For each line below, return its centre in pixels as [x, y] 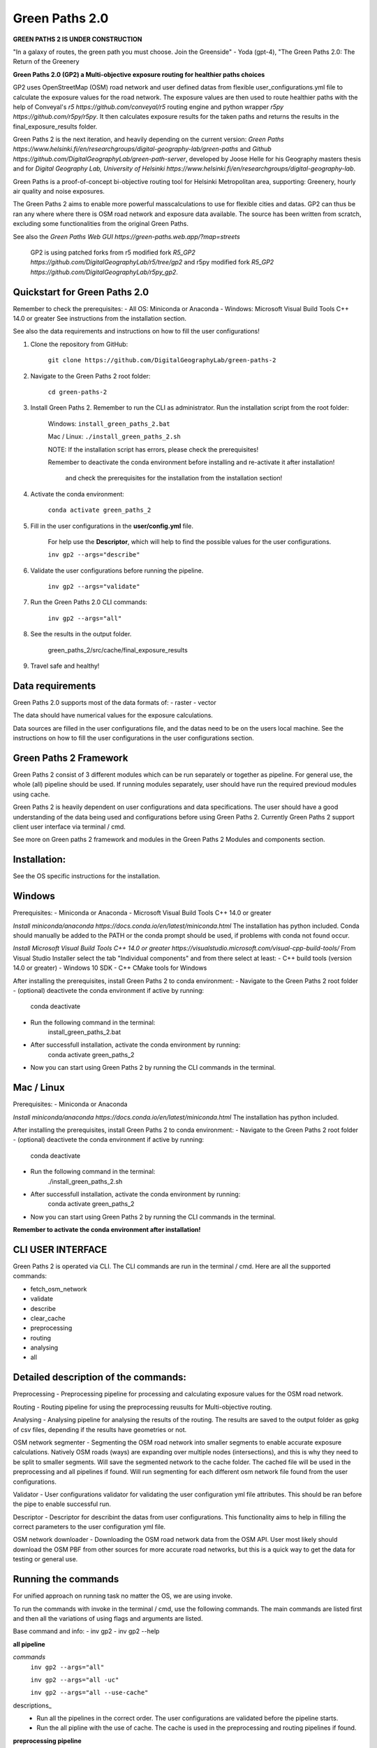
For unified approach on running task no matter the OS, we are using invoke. [123, 1596]
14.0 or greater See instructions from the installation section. [100, 319]
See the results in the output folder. [81, 634]
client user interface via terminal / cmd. [69, 826]
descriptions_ [32, 1705]
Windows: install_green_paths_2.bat [109, 424]
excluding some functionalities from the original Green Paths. [101, 224]
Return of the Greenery [46, 62]
